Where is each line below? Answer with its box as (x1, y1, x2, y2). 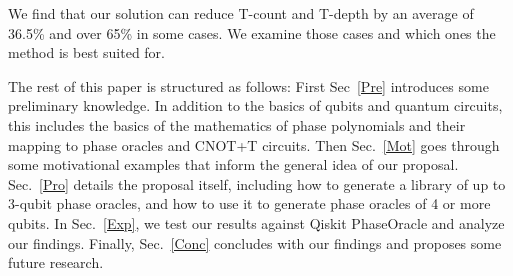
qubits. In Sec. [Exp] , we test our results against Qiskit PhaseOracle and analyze (8, 212, 505, 233)
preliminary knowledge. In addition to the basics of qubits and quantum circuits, (8, 95, 503, 116)
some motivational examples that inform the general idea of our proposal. (8, 154, 459, 175)
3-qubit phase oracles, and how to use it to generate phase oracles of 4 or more (8, 193, 491, 214)
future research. (8, 252, 104, 273)
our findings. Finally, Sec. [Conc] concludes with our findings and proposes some (8, 232, 502, 253)
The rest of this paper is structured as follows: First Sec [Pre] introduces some (8, 75, 489, 96)
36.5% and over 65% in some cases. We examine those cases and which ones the (8, 22, 496, 43)
